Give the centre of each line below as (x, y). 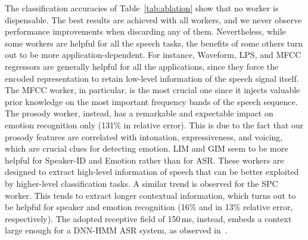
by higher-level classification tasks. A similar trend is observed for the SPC (141, 183)
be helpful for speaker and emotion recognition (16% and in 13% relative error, (149, 207)
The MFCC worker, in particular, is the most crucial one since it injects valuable (153, 90)
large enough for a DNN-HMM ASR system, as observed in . (116, 230)
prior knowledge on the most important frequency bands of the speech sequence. (151, 101)
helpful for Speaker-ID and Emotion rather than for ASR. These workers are (144, 160)
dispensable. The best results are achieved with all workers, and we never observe (153, 19)
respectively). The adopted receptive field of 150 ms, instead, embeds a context (148, 218)
